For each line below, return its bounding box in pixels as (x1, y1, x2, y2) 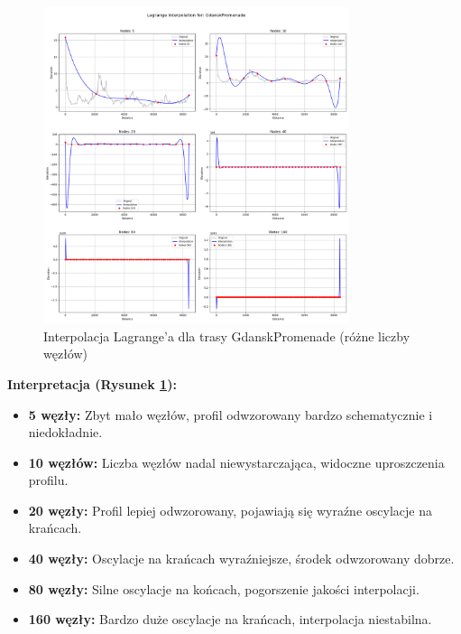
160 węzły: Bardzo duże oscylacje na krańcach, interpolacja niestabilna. (28, 610, 432, 629)
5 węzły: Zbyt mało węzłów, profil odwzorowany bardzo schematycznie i (28, 405, 433, 424)
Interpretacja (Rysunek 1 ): (7, 374, 177, 393)
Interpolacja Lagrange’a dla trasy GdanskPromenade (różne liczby (43, 326, 410, 345)
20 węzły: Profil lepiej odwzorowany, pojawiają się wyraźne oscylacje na (28, 500, 432, 519)
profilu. (28, 471, 69, 489)
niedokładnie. (28, 423, 103, 442)
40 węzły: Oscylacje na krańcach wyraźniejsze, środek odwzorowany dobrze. (28, 549, 455, 568)
